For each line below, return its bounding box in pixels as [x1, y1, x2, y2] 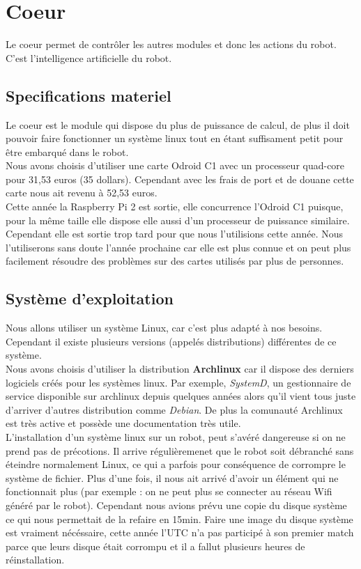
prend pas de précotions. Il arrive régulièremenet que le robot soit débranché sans [6, 443, 354, 458]
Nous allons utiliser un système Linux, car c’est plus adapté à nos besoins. [6, 320, 323, 335]
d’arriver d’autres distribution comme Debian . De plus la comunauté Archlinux [6, 402, 343, 416]
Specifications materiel [6, 84, 171, 106]
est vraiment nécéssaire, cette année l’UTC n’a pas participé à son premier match [6, 525, 354, 540]
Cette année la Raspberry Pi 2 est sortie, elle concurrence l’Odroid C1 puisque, [6, 199, 344, 214]
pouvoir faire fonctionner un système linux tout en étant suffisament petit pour [6, 131, 344, 146]
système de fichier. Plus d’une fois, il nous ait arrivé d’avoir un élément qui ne [6, 470, 339, 485]
